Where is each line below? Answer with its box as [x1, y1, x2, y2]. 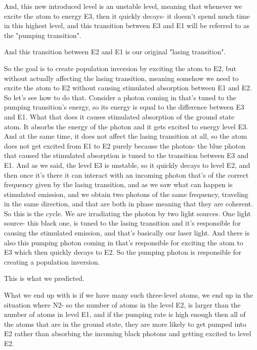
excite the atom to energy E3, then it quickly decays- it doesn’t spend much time [4, 10, 250, 21]
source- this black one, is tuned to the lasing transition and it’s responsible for [4, 218, 241, 228]
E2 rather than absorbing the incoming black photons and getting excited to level [4, 328, 252, 339]
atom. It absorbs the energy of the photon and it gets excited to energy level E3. [4, 121, 249, 131]
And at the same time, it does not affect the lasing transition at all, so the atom [4, 131, 247, 141]
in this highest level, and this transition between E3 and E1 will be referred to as [4, 20, 250, 31]
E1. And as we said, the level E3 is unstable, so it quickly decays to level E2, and [4, 159, 251, 170]
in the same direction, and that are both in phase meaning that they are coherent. [4, 198, 253, 209]
